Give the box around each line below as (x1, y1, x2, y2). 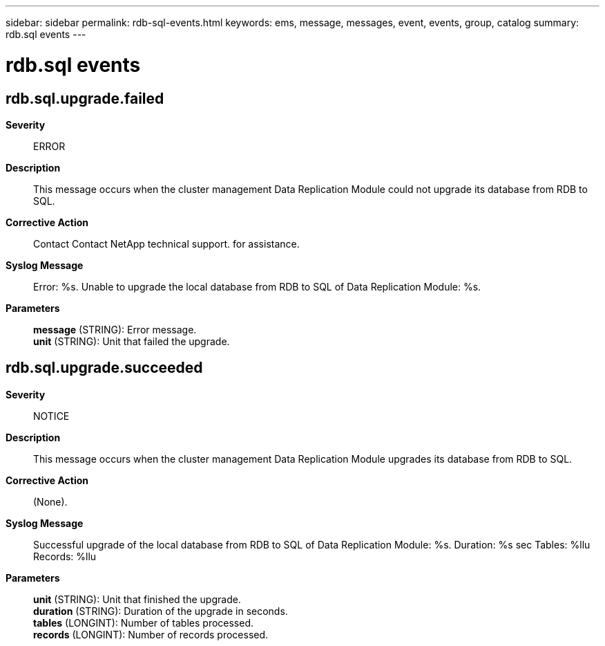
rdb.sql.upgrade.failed (6, 89, 164, 107)
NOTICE (33, 409, 70, 422)
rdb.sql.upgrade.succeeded (6, 359, 203, 377)
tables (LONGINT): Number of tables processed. (33, 616, 254, 629)
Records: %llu (33, 550, 97, 562)
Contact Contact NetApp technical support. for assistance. (33, 237, 300, 250)
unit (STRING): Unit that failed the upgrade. (33, 335, 230, 347)
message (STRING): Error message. (33, 323, 197, 335)
